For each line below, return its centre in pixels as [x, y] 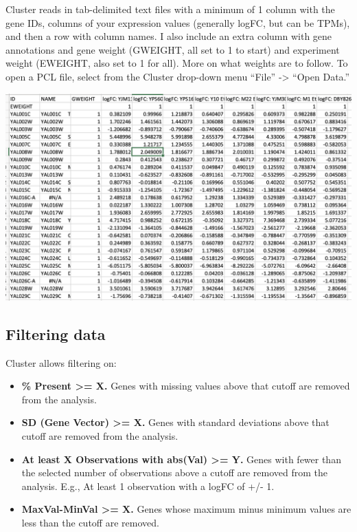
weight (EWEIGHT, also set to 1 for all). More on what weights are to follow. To [177, 63]
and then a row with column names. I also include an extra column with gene [169, 36]
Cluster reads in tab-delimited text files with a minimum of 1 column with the [170, 9]
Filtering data [56, 333]
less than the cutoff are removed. [90, 522]
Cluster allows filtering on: [61, 362]
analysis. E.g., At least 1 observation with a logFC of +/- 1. [148, 486]
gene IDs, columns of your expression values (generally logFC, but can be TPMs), [178, 22]
